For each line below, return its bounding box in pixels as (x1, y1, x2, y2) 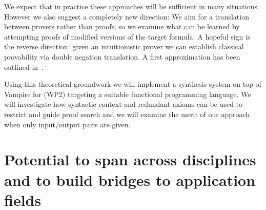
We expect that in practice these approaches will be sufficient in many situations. (4, 1, 259, 11)
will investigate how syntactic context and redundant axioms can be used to (4, 99, 243, 109)
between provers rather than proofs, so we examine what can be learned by (4, 21, 240, 32)
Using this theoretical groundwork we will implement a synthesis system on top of (4, 79, 261, 89)
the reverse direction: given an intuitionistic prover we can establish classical (4, 41, 244, 52)
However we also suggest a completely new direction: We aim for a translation (4, 11, 249, 22)
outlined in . (4, 61, 44, 72)
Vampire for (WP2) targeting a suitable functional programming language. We (4, 88, 251, 99)
